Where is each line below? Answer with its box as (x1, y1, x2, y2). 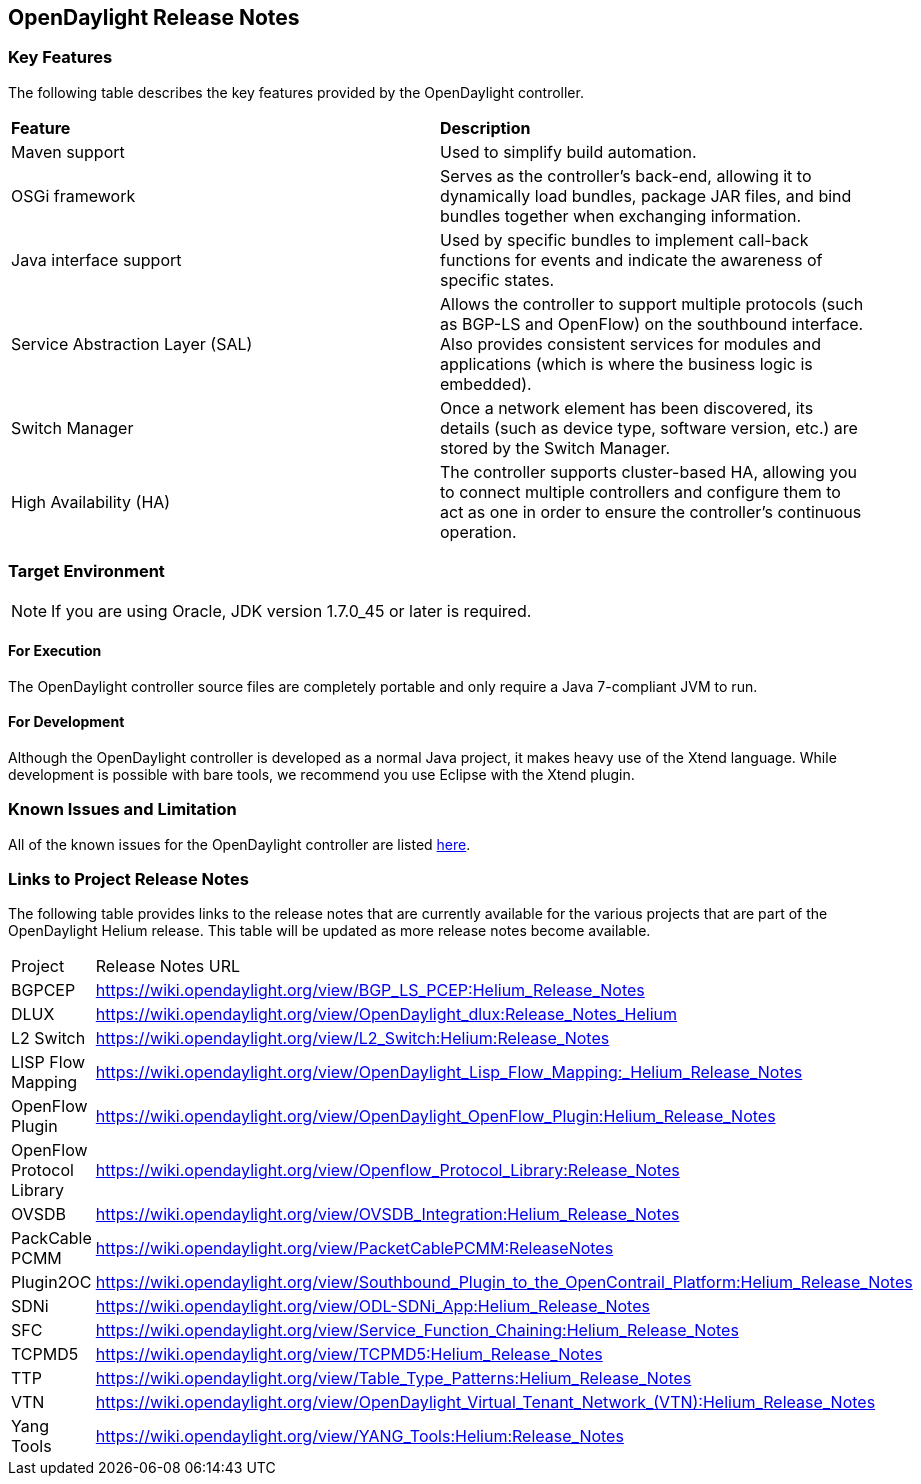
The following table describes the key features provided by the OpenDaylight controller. (8, 83, 584, 101)
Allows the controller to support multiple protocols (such (440, 293, 864, 314)
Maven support (11, 141, 125, 162)
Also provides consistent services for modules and (440, 333, 821, 354)
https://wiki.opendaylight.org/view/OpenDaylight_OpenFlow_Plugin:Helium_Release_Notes (95, 1106, 776, 1127)
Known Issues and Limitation (8, 799, 237, 820)
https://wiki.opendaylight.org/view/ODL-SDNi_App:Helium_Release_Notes (95, 1296, 650, 1317)
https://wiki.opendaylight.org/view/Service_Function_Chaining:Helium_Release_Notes (95, 1320, 739, 1341)
